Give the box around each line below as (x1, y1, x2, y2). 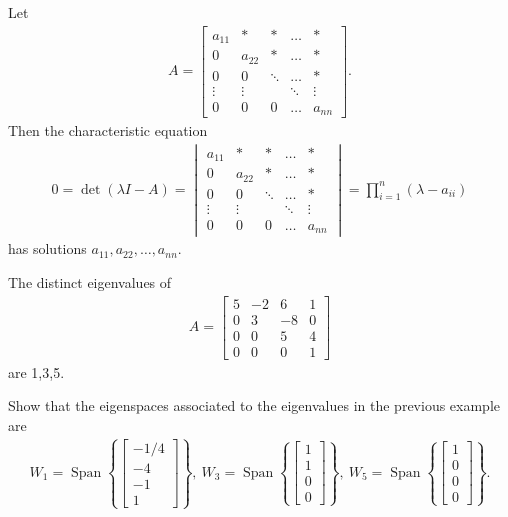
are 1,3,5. (8, 361, 65, 382)
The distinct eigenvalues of (8, 272, 172, 293)
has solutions (8, 238, 87, 259)
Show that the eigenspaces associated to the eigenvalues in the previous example (8, 395, 500, 416)
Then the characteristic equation (8, 120, 208, 141)
